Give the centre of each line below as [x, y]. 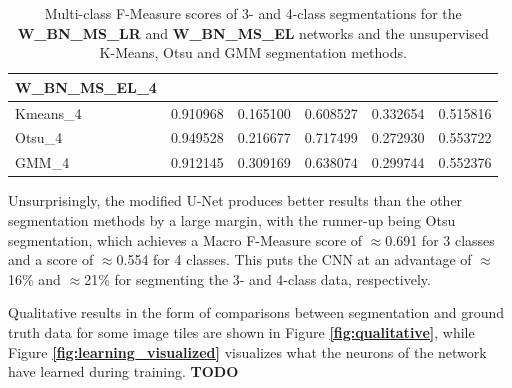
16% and [34, 278]
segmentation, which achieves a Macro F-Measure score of [185, 239]
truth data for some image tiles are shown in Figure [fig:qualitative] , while [241, 331]
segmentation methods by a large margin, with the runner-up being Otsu [232, 220]
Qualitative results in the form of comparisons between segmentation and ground [256, 312]
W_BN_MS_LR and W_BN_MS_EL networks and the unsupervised [253, 32]
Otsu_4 [39, 137]
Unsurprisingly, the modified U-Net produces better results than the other [235, 200]
